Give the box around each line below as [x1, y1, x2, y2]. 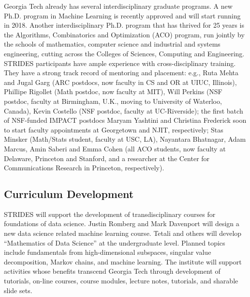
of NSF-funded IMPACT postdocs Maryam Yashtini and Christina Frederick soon [4, 115, 247, 125]
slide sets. [4, 285, 32, 295]
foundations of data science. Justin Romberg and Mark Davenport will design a [4, 218, 239, 229]
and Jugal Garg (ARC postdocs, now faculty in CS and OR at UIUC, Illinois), [4, 77, 237, 87]
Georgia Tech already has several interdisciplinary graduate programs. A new [4, 1, 233, 11]
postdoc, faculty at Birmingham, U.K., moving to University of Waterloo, [4, 96, 222, 106]
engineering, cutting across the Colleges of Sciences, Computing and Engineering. [4, 48, 245, 58]
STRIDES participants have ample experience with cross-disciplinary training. [4, 58, 236, 68]
